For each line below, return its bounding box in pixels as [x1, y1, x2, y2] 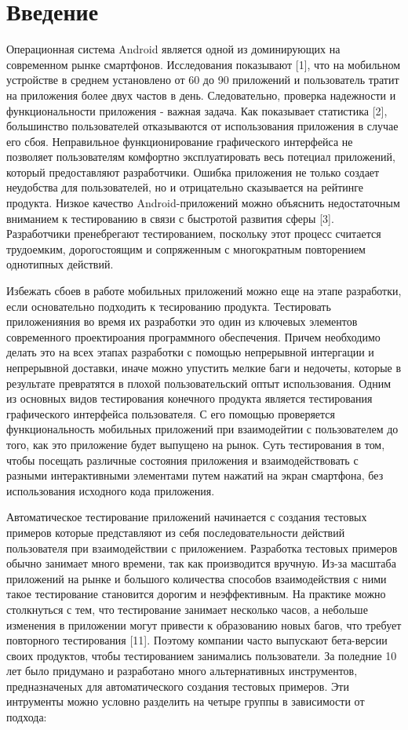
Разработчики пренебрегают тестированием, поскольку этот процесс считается [6, 225, 381, 242]
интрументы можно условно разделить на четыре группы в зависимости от [6, 693, 365, 710]
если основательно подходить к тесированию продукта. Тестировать [6, 297, 331, 314]
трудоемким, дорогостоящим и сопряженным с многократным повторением [6, 240, 366, 257]
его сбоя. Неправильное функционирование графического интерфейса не [6, 133, 353, 149]
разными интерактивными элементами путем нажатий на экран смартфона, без [6, 467, 384, 484]
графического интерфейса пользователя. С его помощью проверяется [6, 405, 336, 422]
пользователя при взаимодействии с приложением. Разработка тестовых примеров [6, 539, 398, 556]
